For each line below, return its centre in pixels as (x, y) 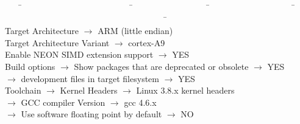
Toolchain (23, 90)
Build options (30, 66)
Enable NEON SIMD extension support (79, 54)
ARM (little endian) (135, 31)
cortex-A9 (147, 42)
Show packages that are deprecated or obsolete (161, 66)
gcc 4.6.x (140, 102)
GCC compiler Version (63, 102)
